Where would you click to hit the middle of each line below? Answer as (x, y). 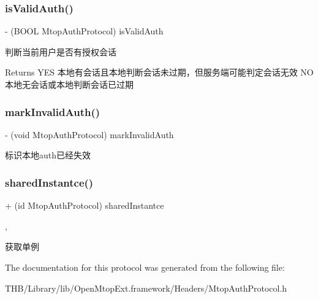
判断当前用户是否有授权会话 (61, 51)
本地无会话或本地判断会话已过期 (69, 84)
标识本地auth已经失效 (48, 155)
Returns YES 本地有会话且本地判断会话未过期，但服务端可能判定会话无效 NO (159, 72)
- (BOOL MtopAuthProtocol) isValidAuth (84, 31)
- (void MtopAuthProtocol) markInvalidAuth (89, 134)
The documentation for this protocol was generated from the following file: (145, 267)
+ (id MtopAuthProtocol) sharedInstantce (85, 205)
